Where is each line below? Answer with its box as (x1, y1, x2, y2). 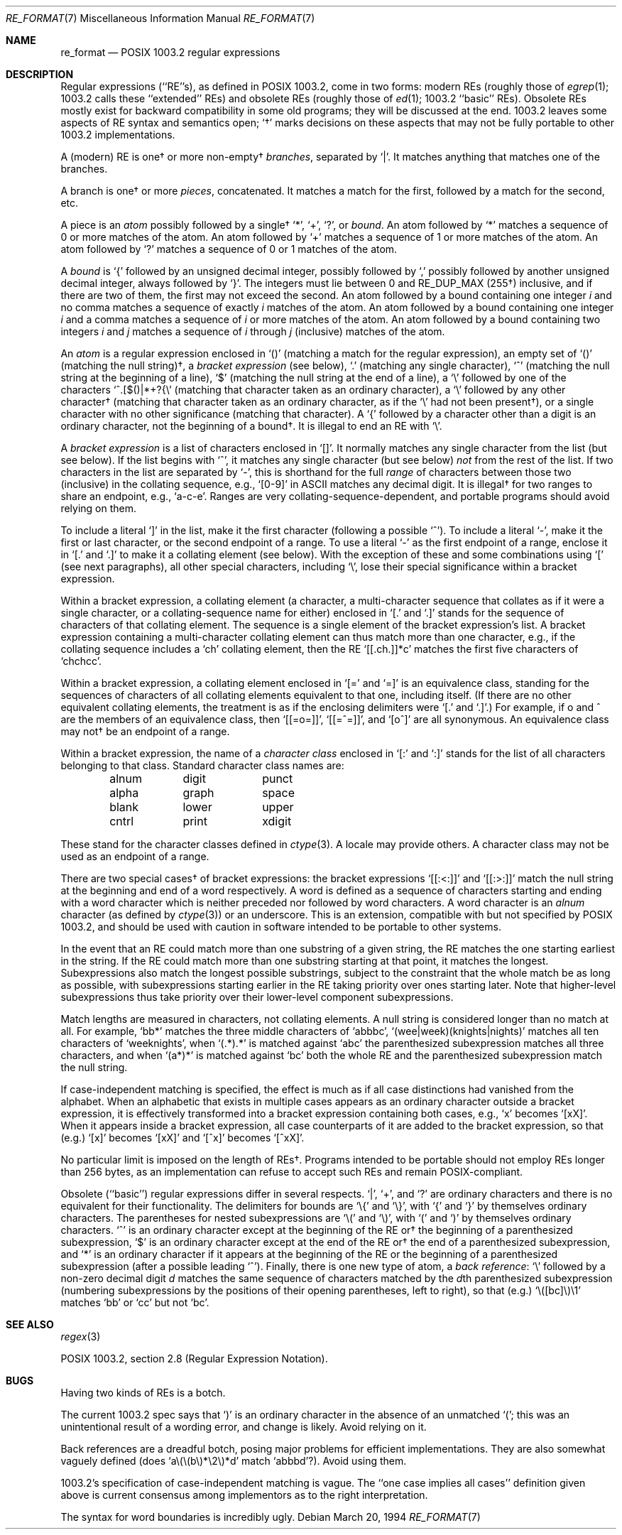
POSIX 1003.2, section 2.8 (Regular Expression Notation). (60, 1352, 328, 1365)
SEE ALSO (6, 1318, 54, 1330)
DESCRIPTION (6, 68, 74, 80)
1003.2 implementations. (60, 129, 175, 141)
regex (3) (60, 1330, 101, 1343)
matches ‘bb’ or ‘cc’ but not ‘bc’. (60, 1296, 209, 1308)
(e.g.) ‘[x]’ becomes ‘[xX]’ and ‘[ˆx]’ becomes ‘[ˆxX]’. (60, 1132, 305, 1144)
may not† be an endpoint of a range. (60, 725, 230, 737)
